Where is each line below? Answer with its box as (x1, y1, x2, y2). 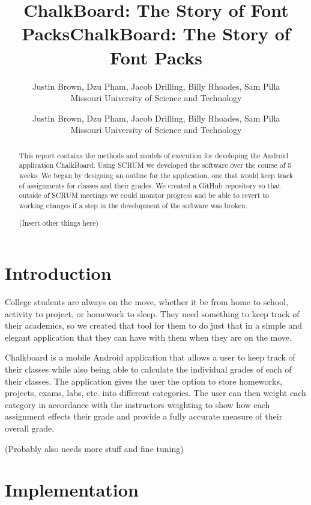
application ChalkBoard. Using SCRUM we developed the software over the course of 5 (19, 160, 292, 170)
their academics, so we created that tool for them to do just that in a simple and (5, 319, 303, 332)
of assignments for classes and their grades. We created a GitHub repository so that (19, 180, 281, 190)
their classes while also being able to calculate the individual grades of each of (5, 363, 292, 376)
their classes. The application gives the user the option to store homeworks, (5, 374, 282, 387)
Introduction (5, 261, 112, 285)
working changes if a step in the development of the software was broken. (19, 200, 247, 210)
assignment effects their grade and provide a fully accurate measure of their (5, 410, 283, 423)
